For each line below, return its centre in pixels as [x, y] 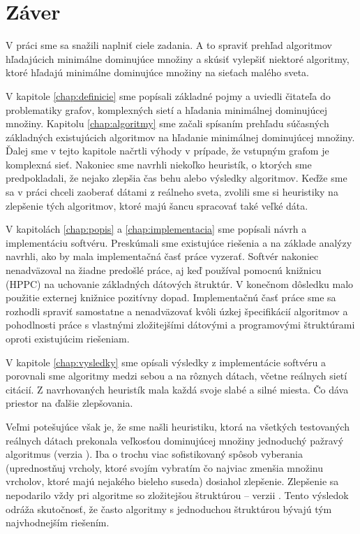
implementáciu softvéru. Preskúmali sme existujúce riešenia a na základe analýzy [179, 242]
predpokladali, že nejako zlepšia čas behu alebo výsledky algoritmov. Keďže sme [177, 178]
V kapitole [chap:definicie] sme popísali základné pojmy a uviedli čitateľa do [168, 95]
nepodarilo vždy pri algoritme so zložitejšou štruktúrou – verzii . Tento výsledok [177, 495]
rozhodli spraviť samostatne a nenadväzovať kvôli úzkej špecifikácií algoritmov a [177, 311]
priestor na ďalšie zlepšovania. [69, 403]
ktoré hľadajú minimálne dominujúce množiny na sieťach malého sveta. [157, 72]
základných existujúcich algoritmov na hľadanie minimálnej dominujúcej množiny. [180, 137]
